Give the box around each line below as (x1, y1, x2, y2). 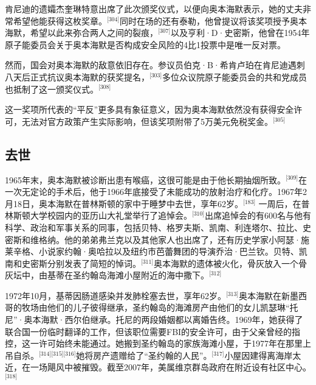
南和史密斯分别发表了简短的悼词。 (5, 256, 141, 269)
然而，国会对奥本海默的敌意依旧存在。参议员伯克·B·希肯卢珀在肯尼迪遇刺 (5, 58, 305, 71)
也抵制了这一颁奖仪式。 (5, 82, 98, 95)
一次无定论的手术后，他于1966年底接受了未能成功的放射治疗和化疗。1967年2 (5, 185, 307, 198)
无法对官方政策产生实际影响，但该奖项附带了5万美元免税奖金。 (21, 115, 273, 127)
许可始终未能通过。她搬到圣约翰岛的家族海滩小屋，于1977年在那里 (38, 337, 303, 350)
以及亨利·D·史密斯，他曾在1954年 (170, 26, 310, 39)
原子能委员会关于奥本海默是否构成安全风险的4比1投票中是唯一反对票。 (5, 38, 286, 51)
